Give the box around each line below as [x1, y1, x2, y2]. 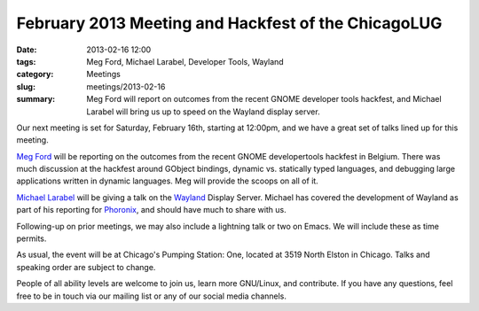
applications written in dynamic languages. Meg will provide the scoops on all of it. [16, 175, 318, 186]
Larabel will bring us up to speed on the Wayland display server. [86, 106, 320, 117]
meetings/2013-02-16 [86, 81, 166, 92]
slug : [16, 81, 35, 92]
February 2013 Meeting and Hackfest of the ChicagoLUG [16, 13, 443, 33]
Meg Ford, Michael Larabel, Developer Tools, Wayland [86, 56, 284, 66]
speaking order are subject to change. [16, 261, 156, 272]
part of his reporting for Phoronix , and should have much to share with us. [16, 205, 287, 215]
